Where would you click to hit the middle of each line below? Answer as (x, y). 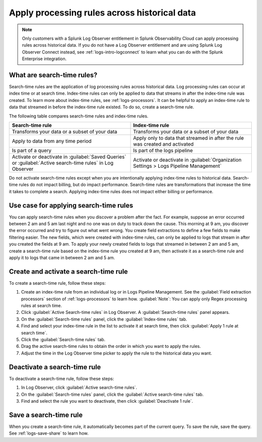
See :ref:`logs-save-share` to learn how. (49, 433)
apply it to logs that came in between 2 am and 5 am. (62, 258)
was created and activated (164, 144)
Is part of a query (32, 150)
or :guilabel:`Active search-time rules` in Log (63, 163)
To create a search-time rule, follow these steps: (57, 283)
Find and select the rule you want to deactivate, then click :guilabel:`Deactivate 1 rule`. (107, 401)
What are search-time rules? (53, 75)
